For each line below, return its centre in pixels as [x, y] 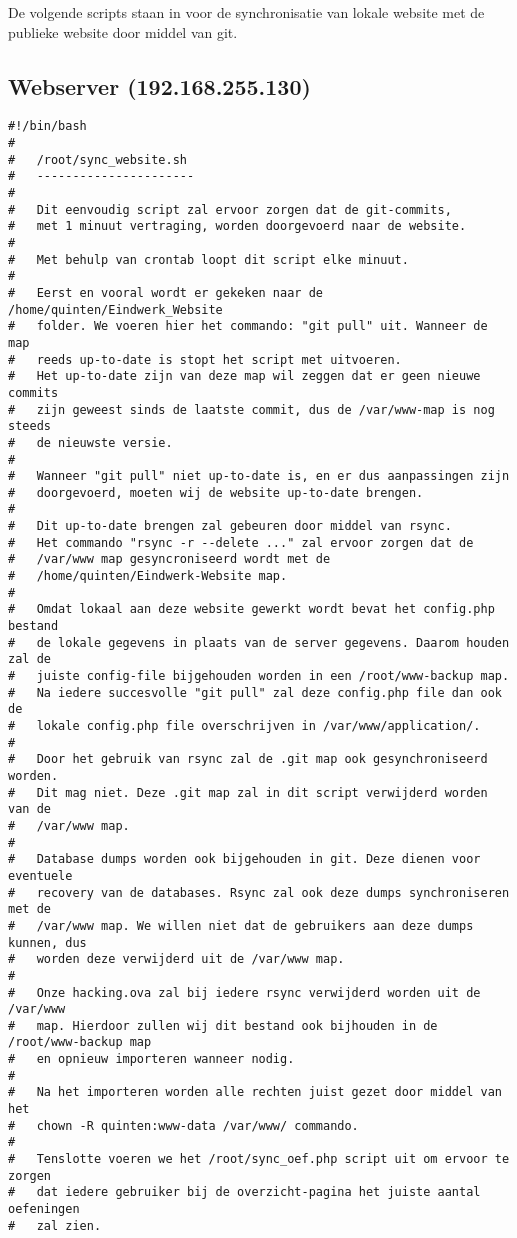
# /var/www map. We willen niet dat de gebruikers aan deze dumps [241, 925]
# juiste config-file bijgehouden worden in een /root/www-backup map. [259, 676]
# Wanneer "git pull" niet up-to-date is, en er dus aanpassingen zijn [259, 476]
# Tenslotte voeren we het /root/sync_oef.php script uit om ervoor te [259, 1159]
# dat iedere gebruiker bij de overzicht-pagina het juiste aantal [244, 1192]
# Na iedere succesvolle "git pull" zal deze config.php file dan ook [255, 692]
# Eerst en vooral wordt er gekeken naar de [165, 292]
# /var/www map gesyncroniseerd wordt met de [169, 559]
